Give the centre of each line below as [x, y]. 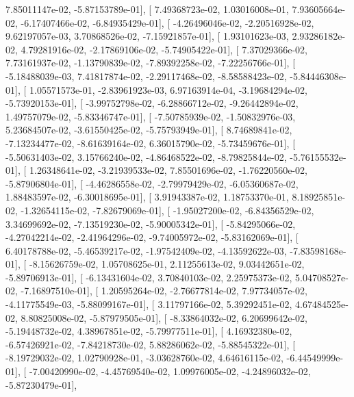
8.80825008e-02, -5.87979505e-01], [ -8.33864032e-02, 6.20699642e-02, [164, 317]
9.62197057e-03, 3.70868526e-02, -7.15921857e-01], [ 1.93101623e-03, [147, 36]
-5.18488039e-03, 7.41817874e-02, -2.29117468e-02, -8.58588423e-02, [146, 76]
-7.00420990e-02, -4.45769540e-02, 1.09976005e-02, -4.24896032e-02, [170, 371]
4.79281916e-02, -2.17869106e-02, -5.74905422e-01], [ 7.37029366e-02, [164, 49]
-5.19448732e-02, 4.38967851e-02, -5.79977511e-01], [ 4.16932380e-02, [149, 331]
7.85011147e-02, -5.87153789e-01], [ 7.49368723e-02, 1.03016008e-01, [147, 9]
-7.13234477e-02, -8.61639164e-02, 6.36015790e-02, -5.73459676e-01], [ [151, 143]
